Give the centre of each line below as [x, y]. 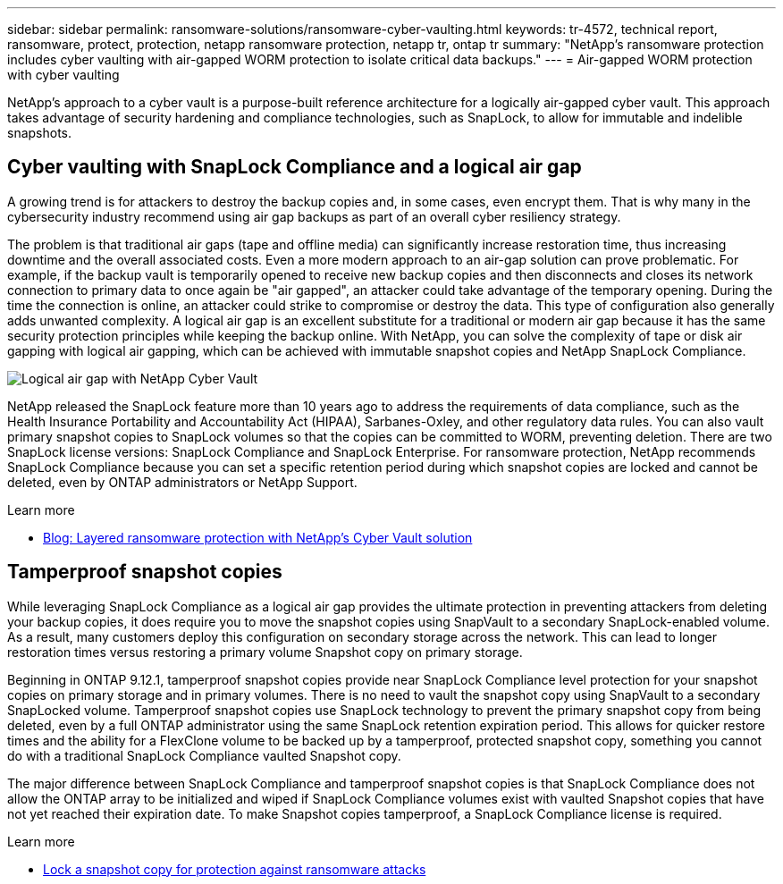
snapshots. [40, 133]
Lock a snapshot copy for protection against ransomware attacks [235, 869]
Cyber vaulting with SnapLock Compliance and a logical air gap [295, 167]
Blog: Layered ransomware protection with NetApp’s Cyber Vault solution [258, 537]
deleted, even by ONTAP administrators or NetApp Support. [182, 482]
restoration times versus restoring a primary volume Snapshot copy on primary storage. [265, 652]
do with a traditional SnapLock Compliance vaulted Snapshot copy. [204, 755]
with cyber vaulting [63, 75]
